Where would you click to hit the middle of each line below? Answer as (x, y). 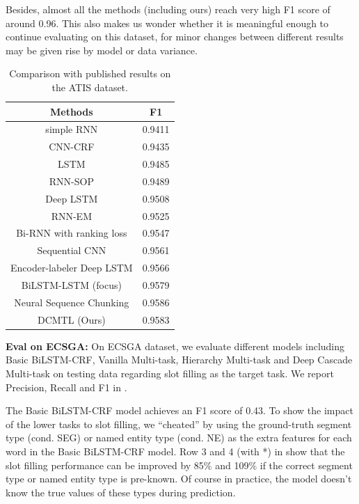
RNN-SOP (71, 181)
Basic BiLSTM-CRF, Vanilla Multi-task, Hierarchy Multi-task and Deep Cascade (179, 360)
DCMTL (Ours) (71, 319)
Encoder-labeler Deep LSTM (72, 268)
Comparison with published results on (90, 73)
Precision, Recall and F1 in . (66, 387)
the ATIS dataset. (90, 87)
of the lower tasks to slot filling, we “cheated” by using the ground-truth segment (179, 424)
